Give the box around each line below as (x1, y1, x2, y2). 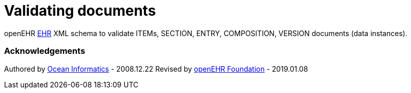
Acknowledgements (4, 46, 85, 56)
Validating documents (4, 2, 156, 19)
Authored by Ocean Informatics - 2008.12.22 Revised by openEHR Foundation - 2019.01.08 (4, 64, 308, 73)
